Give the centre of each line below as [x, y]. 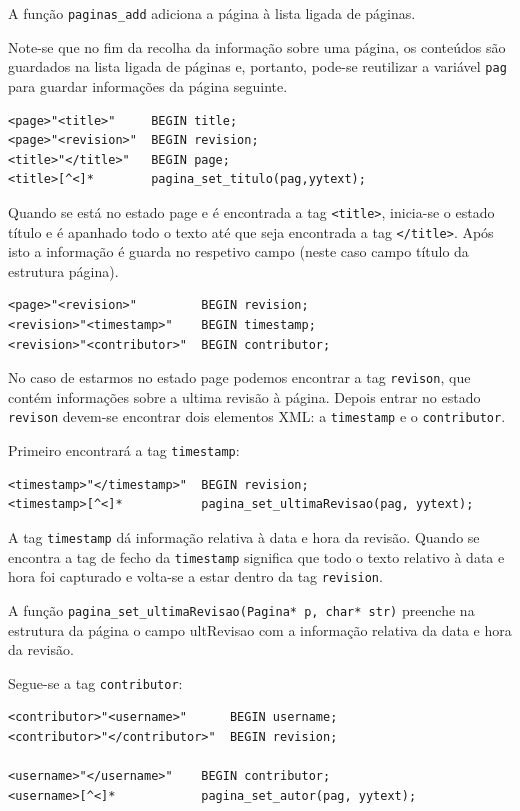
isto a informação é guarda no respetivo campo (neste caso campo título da [238, 251]
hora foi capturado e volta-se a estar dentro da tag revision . [195, 576]
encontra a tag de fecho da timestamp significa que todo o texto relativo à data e [256, 556]
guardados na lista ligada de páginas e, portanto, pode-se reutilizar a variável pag [257, 66]
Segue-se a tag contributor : [95, 682]
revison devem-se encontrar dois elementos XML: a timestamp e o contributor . [257, 416]
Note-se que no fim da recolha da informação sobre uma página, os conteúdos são [257, 46]
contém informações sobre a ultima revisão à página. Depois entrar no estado [244, 396]
